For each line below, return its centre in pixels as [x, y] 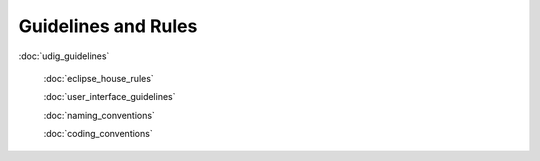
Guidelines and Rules [108, 26]
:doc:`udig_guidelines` [64, 56]
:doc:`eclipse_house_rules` [98, 78]
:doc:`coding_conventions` [98, 134]
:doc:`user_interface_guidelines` [109, 97]
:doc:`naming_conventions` [99, 115]
